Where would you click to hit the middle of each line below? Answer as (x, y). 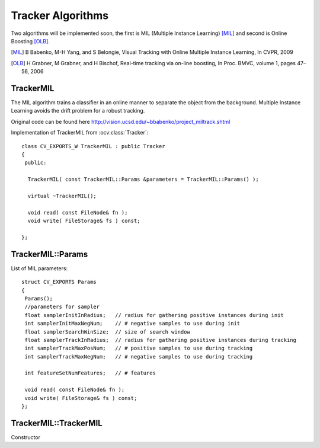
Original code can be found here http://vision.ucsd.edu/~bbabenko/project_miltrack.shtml (121, 121)
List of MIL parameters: (39, 268)
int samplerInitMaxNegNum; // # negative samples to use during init (132, 324)
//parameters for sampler (62, 307)
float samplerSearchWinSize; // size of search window (108, 332)
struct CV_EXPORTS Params (59, 282)
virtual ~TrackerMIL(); (62, 196)
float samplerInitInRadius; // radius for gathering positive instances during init (154, 315)
